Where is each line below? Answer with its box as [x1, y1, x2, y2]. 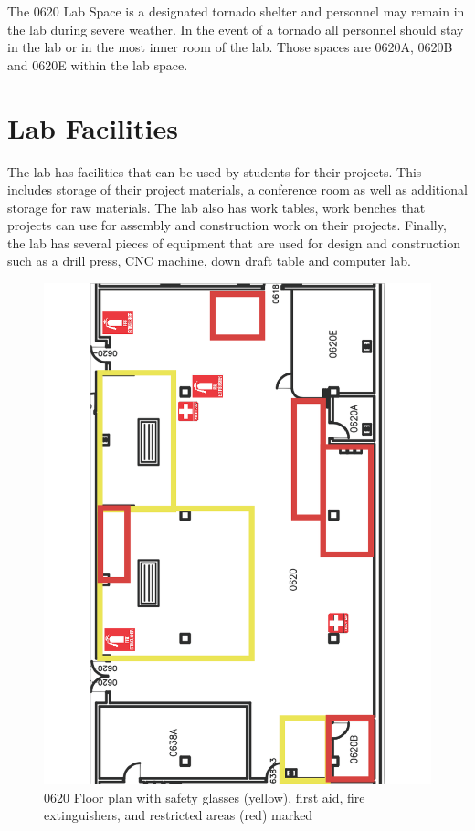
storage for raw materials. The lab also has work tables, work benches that [7, 197, 426, 216]
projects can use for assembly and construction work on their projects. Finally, [7, 216, 447, 235]
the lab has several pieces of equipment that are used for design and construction [7, 233, 461, 252]
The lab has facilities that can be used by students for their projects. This [7, 162, 422, 181]
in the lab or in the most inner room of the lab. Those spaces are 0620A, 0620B [7, 37, 453, 57]
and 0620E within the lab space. [7, 55, 188, 74]
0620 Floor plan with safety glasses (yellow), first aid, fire [44, 787, 365, 806]
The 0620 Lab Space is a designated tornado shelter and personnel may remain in [7, 2, 465, 20]
